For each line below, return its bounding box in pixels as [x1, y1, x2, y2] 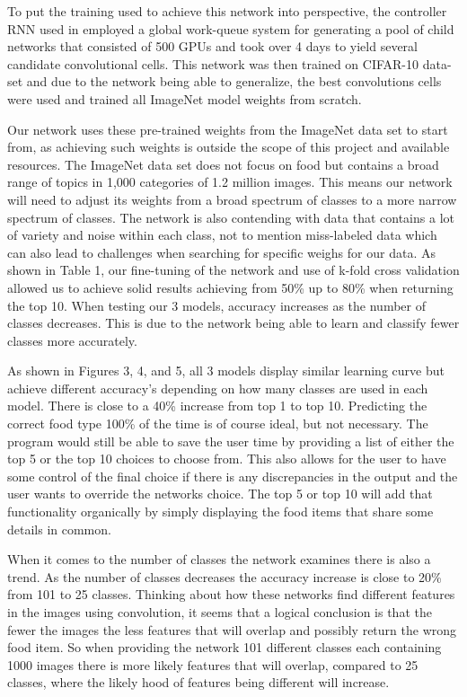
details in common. [7, 519, 111, 538]
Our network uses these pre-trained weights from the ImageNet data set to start [7, 119, 448, 138]
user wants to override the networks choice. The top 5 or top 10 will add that [7, 484, 433, 503]
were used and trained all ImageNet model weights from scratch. [7, 89, 362, 108]
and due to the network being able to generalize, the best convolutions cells [26, 72, 442, 91]
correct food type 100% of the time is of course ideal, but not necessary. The [7, 414, 428, 433]
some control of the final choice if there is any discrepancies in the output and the [7, 466, 458, 485]
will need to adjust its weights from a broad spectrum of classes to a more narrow [7, 190, 457, 208]
